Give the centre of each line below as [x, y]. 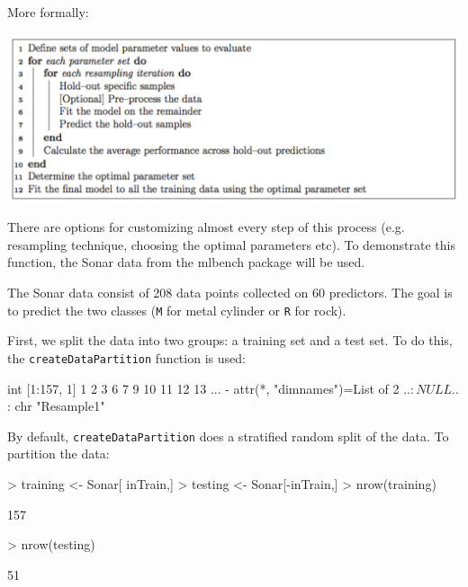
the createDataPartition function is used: [126, 357]
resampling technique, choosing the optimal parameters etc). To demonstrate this [231, 244]
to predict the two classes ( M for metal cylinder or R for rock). [177, 310]
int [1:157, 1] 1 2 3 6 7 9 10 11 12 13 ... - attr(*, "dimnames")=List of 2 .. [209, 388]
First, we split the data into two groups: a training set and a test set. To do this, [230, 340]
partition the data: [58, 454]
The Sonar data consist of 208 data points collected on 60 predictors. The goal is [230, 292]
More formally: [48, 12]
